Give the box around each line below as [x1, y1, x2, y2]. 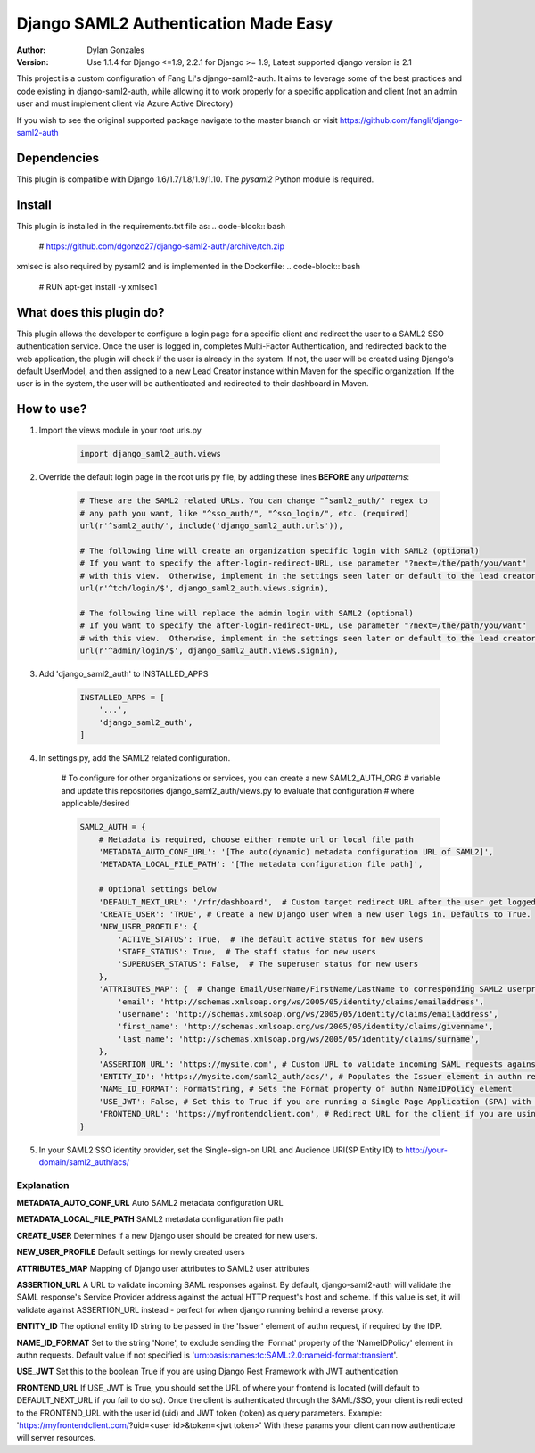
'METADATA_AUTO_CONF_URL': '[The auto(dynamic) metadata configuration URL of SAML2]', [98, 846, 494, 856]
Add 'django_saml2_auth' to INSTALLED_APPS [38, 668, 209, 679]
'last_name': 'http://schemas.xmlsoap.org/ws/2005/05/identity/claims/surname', [117, 1034, 481, 1044]
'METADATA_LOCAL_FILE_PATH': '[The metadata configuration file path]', [98, 859, 424, 870]
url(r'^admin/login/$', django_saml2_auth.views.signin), [79, 645, 339, 656]
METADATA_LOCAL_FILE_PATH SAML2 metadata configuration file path [16, 1214, 284, 1225]
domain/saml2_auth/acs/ [38, 1156, 129, 1168]
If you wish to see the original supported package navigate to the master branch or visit [16, 114, 338, 125]
